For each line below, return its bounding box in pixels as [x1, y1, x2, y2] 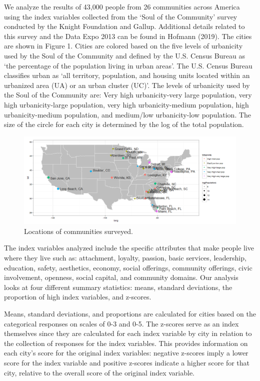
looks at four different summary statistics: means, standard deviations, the [4, 281, 232, 292]
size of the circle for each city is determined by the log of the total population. [4, 119, 244, 129]
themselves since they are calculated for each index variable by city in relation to [4, 328, 252, 338]
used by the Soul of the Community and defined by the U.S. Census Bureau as [4, 50, 245, 60]
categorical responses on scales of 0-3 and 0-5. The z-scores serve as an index [4, 318, 239, 328]
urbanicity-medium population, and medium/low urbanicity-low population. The [4, 109, 251, 119]
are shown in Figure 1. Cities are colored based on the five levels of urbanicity [4, 40, 243, 51]
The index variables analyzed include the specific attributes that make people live [4, 242, 254, 253]
